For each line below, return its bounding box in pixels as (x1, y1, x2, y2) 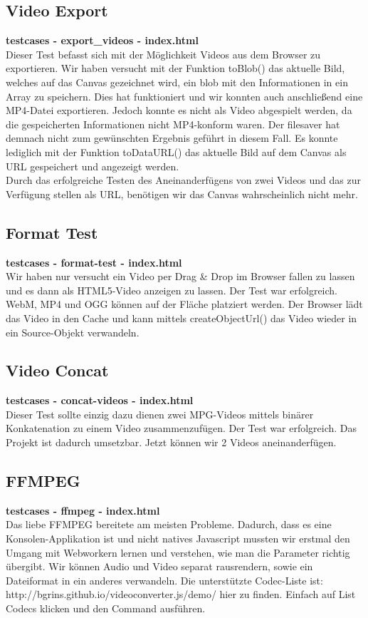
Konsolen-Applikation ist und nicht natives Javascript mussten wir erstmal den (6, 531, 350, 546)
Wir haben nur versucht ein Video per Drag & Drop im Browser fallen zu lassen (6, 269, 355, 284)
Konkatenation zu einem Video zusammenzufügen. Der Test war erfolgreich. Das (6, 421, 357, 436)
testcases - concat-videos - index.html (6, 393, 194, 408)
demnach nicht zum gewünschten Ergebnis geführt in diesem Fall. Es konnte (6, 130, 338, 145)
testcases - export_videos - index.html (6, 33, 199, 48)
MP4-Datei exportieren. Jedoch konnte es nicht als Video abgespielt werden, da (6, 103, 352, 118)
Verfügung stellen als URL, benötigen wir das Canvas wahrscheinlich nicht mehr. (6, 186, 358, 201)
